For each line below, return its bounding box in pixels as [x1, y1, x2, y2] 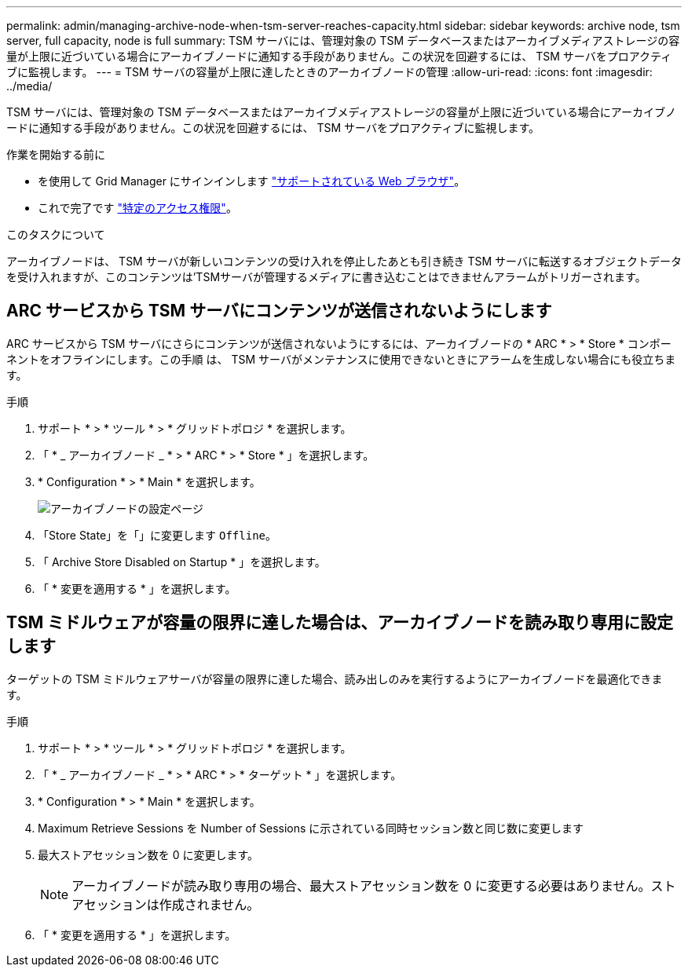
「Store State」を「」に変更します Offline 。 [38, 528, 277, 542]
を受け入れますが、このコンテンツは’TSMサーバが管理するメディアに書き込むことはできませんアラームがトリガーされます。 [6, 270, 646, 283]
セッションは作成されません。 [83, 896, 260, 913]
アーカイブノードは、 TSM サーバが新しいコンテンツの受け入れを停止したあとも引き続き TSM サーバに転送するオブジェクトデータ [6, 254, 682, 268]
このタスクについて [6, 228, 105, 241]
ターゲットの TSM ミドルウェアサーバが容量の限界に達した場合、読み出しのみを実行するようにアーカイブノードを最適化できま [6, 671, 663, 686]
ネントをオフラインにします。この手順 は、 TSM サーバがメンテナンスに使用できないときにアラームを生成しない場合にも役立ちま [6, 352, 676, 366]
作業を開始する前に [6, 148, 105, 161]
